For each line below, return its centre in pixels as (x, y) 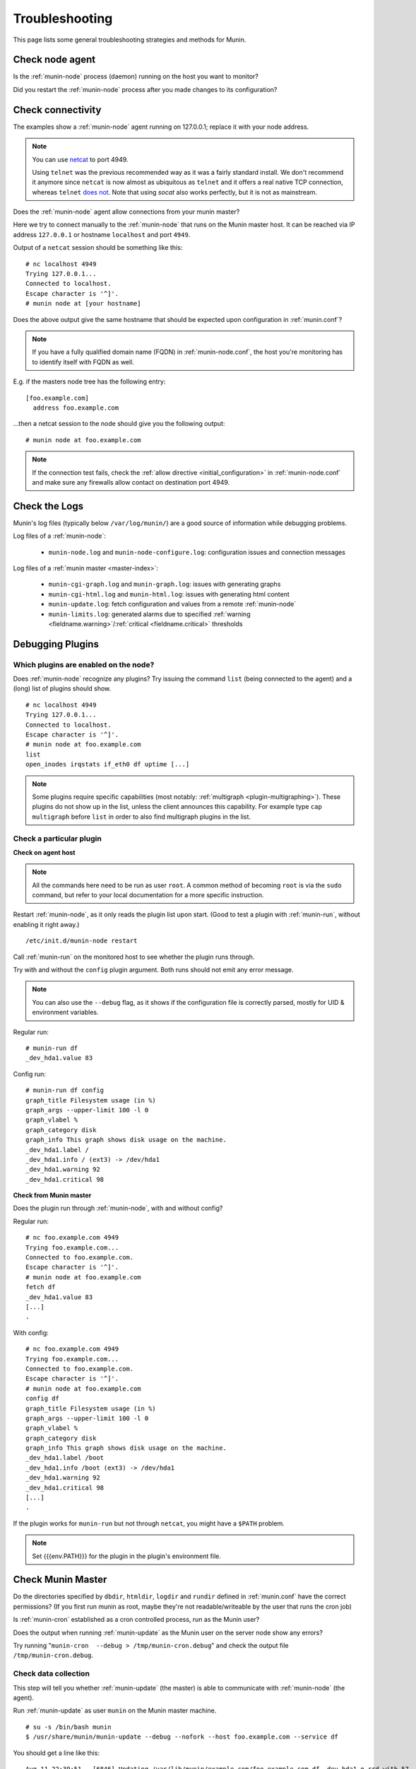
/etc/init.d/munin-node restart (82, 941)
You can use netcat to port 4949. (80, 159)
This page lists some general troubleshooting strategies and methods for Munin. (130, 40)
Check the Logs (48, 506)
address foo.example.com (76, 408)
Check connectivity (57, 110)
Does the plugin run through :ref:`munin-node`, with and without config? (118, 1208)
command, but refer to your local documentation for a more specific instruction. (148, 895)
